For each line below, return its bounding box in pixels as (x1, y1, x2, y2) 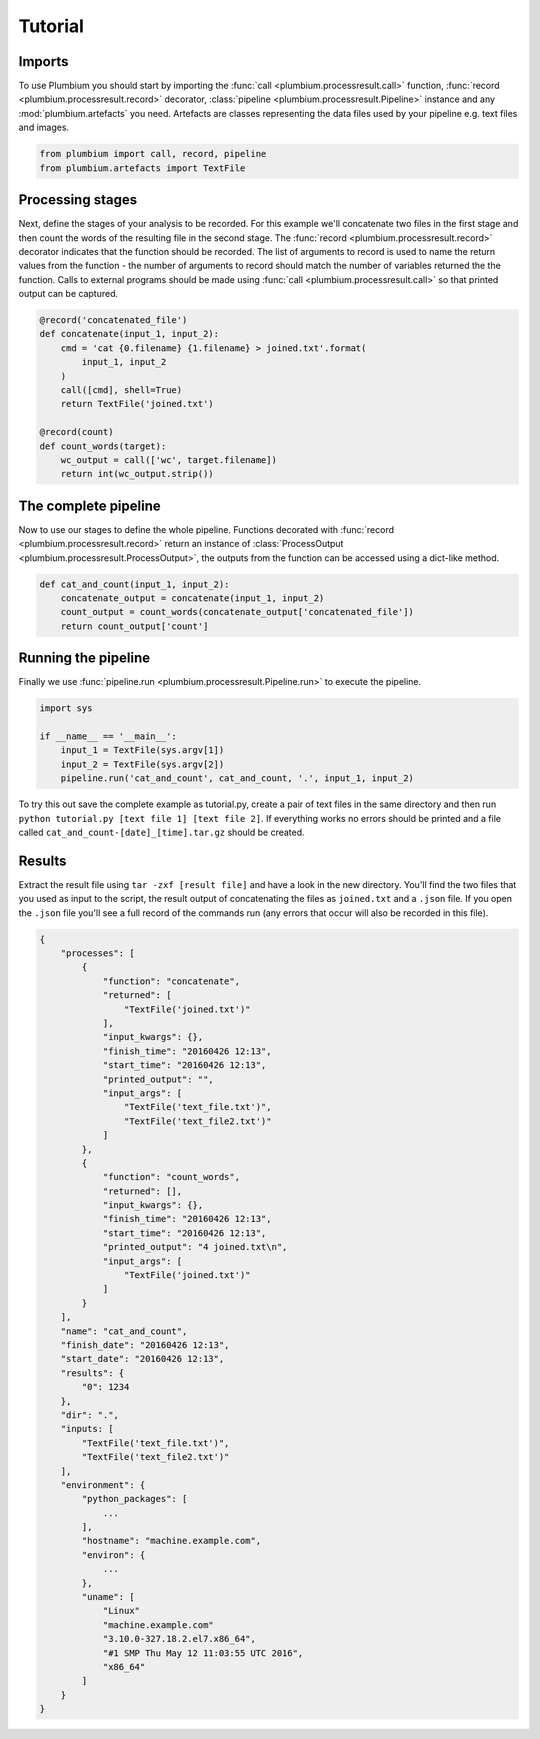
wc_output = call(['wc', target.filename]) (60, 454, 277, 465)
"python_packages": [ (81, 1493, 188, 1505)
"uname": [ (81, 1591, 135, 1603)
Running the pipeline (18, 650, 150, 667)
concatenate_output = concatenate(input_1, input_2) (60, 593, 325, 604)
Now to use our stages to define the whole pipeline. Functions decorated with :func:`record (18, 523, 395, 535)
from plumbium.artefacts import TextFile (39, 162, 246, 174)
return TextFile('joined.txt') (60, 398, 214, 410)
